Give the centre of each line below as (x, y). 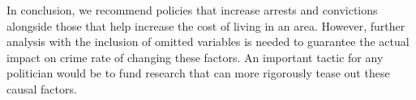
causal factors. (42, 88)
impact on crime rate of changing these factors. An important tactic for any (195, 57)
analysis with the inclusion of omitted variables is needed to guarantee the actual (208, 42)
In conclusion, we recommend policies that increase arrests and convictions (192, 10)
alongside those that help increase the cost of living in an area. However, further (206, 25)
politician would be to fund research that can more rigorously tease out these (198, 73)
